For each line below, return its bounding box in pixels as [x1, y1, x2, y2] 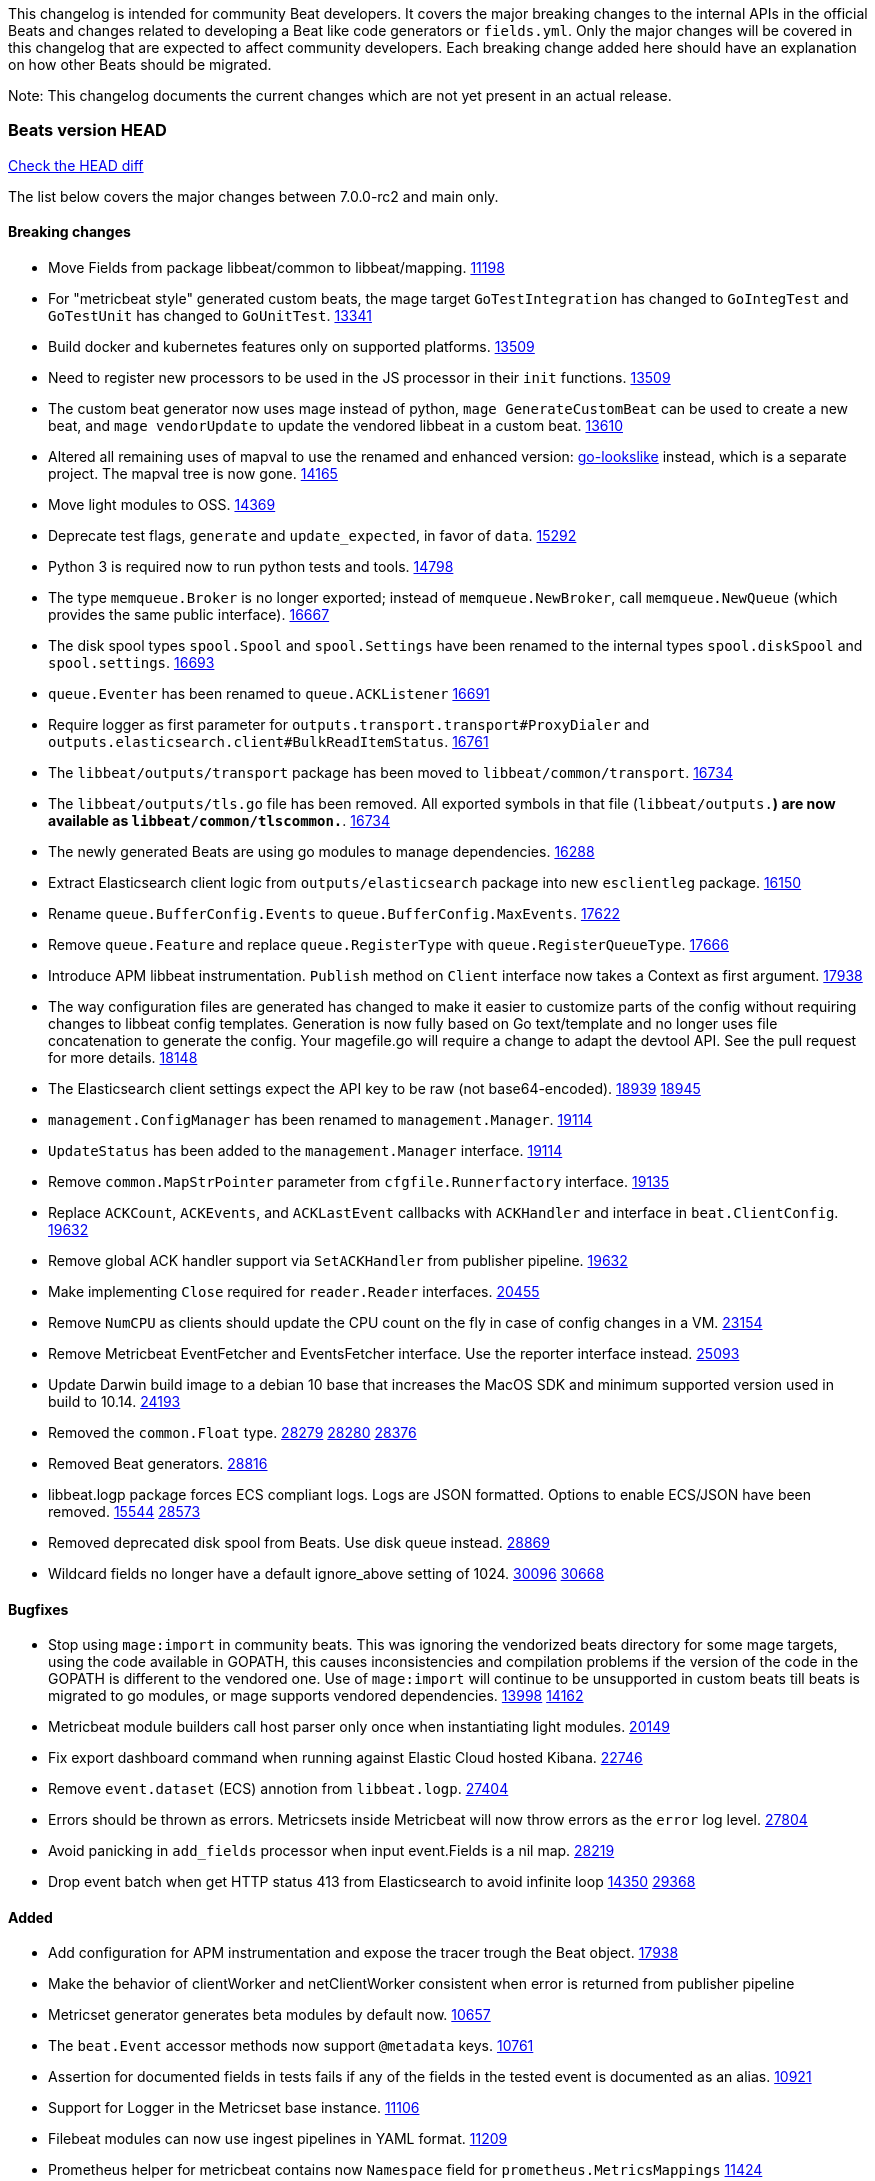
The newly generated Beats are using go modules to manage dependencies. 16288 [48, 842, 595, 860]
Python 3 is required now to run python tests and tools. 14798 [48, 557, 454, 575]
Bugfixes [8, 1600, 69, 1618]
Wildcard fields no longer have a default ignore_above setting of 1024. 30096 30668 [48, 1564, 605, 1582]
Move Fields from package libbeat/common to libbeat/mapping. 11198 [48, 258, 505, 276]
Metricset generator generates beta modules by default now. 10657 [48, 2006, 491, 2024]
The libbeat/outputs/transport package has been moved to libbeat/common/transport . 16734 [48, 763, 733, 781]
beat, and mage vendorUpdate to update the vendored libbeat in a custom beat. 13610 [48, 416, 623, 434]
